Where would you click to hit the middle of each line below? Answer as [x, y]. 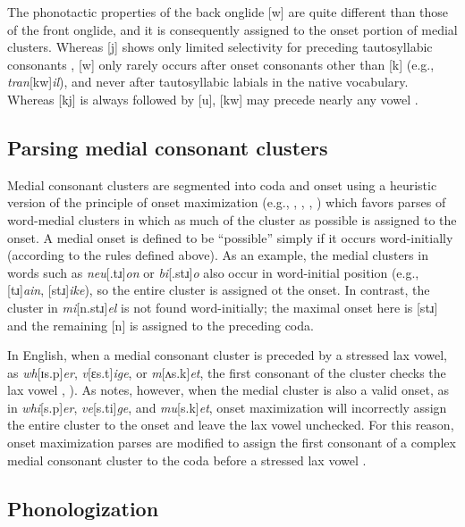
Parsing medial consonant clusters [168, 147]
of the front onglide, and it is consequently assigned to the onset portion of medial [232, 29]
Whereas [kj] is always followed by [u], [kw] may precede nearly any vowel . [213, 99]
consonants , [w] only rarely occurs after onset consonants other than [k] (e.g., [221, 64]
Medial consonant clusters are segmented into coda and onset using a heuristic [222, 184]
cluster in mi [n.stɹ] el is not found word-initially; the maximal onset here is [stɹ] [223, 307]
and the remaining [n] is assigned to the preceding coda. [161, 325]
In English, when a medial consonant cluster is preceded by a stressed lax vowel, [227, 355]
